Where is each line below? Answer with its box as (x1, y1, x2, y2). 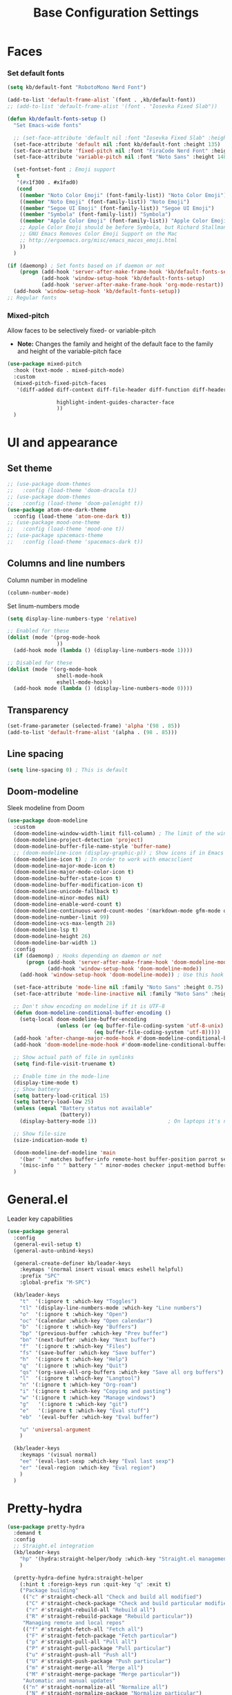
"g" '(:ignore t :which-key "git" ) (19, 1401, 128, 1407)
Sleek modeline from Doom (7, 804, 85, 812)
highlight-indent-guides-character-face (56, 399, 175, 406)
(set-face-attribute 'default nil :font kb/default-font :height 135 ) (13, 140, 221, 148)
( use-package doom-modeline (7, 817, 88, 824)
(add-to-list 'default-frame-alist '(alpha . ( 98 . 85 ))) (7, 729, 177, 736)
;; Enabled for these (7, 628, 70, 635)
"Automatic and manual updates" (22, 1677, 116, 1684)
